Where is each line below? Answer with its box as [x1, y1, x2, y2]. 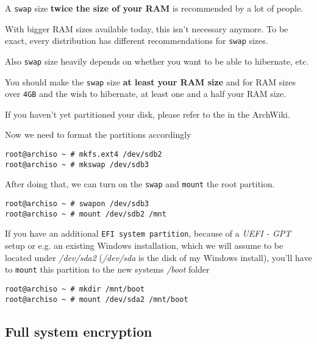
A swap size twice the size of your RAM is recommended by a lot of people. [5, 2, 304, 14]
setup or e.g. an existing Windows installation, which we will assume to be [5, 239, 283, 251]
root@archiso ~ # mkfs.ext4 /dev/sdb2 [5, 150, 162, 159]
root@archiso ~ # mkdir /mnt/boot [5, 284, 145, 293]
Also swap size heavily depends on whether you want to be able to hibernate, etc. [5, 54, 309, 67]
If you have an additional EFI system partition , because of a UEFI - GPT [5, 227, 291, 240]
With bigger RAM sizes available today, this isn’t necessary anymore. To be [5, 22, 288, 35]
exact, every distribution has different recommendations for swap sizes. [5, 34, 268, 47]
